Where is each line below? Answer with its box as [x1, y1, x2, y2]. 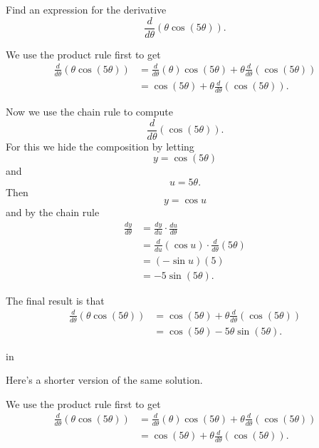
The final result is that [6, 292, 105, 307]
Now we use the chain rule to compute [6, 104, 173, 118]
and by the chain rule [6, 205, 100, 220]
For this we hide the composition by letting [6, 138, 194, 153]
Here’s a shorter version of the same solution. [6, 372, 203, 387]
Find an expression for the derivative [6, 2, 167, 16]
